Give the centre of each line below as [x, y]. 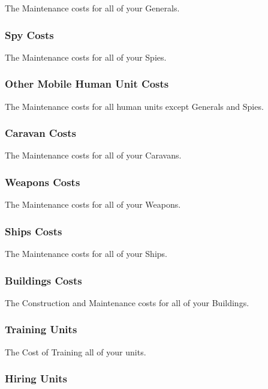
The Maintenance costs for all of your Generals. [92, 8]
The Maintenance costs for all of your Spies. [86, 57]
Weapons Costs [43, 182]
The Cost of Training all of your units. [76, 351]
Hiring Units [36, 378]
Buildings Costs [43, 280]
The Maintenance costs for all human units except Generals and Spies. [134, 106]
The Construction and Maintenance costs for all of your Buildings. [127, 302]
